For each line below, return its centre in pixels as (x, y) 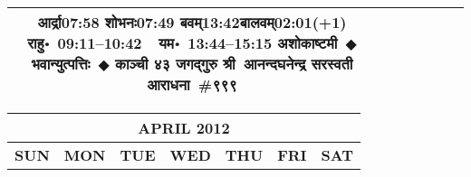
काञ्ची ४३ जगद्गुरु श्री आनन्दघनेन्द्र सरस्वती (234, 64)
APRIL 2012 (184, 128)
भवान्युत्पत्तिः (61, 64)
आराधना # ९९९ (192, 84)
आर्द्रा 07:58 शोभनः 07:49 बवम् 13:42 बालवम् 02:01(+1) (192, 22)
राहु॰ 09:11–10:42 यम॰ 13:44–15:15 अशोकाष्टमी (183, 43)
